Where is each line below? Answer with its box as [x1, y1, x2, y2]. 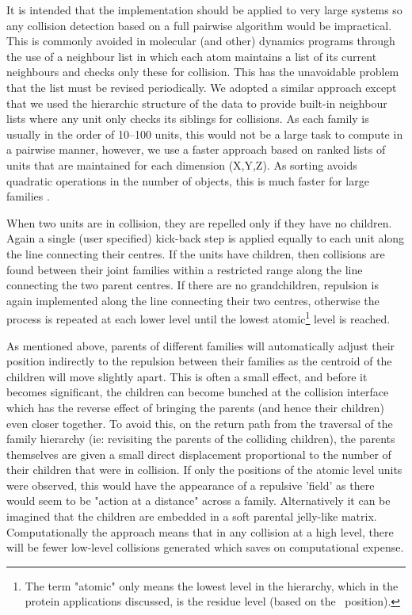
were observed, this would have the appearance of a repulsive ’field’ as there [6, 476, 375, 493]
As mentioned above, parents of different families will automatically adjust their [6, 337, 395, 353]
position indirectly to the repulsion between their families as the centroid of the [6, 353, 392, 369]
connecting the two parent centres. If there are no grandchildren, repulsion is [6, 277, 379, 293]
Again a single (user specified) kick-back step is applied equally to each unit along [6, 230, 405, 246]
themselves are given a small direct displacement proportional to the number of [6, 445, 391, 462]
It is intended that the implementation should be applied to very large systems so [6, 2, 402, 17]
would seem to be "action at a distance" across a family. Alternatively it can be [6, 492, 391, 509]
